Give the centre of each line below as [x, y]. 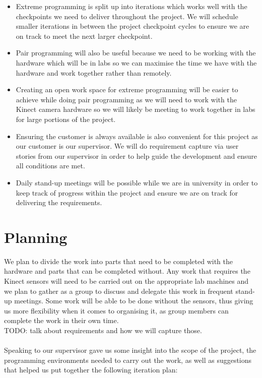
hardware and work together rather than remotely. [94, 72]
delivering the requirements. [59, 202]
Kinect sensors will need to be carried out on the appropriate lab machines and [126, 281]
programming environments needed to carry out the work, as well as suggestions [128, 360]
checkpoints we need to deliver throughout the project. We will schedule [127, 16]
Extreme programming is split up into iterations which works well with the [132, 6]
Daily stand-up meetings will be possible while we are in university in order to [137, 182]
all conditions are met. [50, 166]
